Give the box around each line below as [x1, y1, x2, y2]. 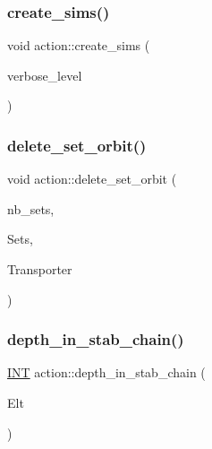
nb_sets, [7, 199, 55, 218]
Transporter [7, 260, 72, 278]
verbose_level [7, 65, 82, 84]
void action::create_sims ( [7, 36, 150, 55]
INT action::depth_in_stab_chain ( [7, 363, 206, 382]
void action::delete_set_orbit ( [7, 169, 177, 188]
